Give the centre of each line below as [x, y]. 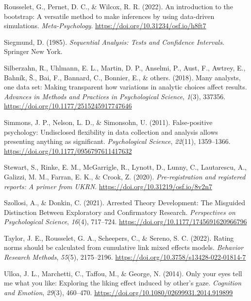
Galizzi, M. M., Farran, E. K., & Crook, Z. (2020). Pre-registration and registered [125, 176]
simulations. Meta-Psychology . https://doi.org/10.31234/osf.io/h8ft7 [105, 26]
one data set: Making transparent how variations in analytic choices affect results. [125, 87]
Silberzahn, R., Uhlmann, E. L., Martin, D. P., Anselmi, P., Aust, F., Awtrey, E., [125, 67]
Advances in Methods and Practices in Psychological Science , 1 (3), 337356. [115, 96]
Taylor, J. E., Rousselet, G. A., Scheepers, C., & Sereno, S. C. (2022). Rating [119, 238]
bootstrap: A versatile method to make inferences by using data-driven [109, 16]
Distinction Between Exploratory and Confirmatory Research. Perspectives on [120, 212]
